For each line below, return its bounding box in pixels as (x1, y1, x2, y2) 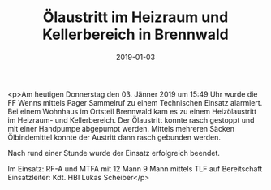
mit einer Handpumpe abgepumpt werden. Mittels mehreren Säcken (7, 123, 234, 133)
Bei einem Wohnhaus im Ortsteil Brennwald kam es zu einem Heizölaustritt (7, 106, 257, 116)
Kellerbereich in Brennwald (42, 25, 229, 44)
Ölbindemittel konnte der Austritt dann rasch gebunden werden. (7, 132, 221, 142)
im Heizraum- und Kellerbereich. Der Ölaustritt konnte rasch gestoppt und (7, 114, 255, 125)
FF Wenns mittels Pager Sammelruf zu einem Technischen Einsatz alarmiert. (7, 97, 263, 107)
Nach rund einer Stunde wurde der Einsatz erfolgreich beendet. (7, 148, 221, 158)
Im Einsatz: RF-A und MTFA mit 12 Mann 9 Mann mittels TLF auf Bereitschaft (7, 163, 263, 174)
